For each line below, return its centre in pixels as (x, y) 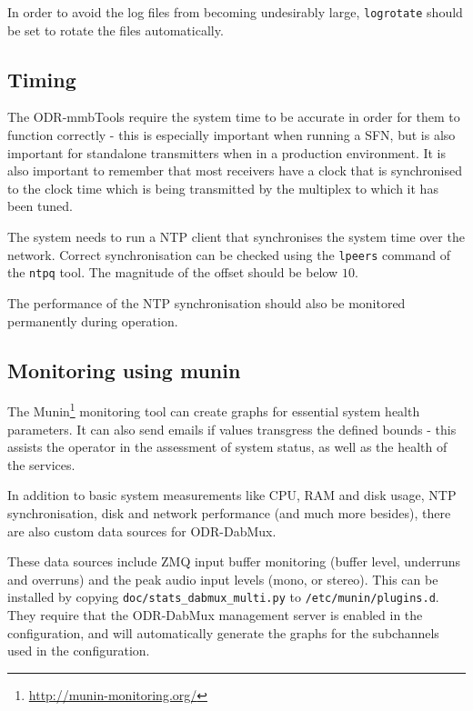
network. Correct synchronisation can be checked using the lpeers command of (229, 254)
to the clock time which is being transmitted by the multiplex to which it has (223, 188)
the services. (41, 464)
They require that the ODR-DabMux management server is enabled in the (215, 614)
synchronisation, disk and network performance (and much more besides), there (229, 512)
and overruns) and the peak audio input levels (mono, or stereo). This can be (223, 579)
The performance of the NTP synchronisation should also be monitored (206, 302)
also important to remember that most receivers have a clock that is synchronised (235, 170)
